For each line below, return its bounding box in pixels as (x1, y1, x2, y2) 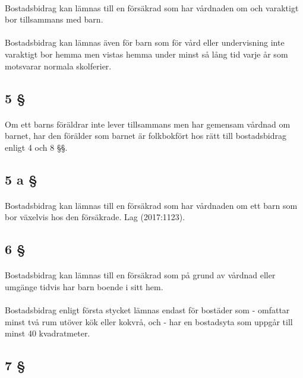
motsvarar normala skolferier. (5, 59, 112, 72)
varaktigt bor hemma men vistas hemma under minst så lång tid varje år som (5, 47, 288, 60)
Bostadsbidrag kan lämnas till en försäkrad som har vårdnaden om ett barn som (5, 199, 298, 211)
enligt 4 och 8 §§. (5, 141, 68, 153)
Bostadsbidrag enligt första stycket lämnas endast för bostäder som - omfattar (5, 304, 290, 316)
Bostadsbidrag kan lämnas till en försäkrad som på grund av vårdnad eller (5, 269, 276, 281)
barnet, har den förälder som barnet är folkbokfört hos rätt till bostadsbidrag (5, 129, 287, 142)
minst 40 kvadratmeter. (5, 327, 90, 339)
